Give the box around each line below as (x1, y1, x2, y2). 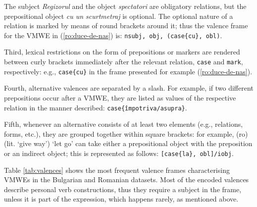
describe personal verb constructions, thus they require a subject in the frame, (4, 184, 242, 194)
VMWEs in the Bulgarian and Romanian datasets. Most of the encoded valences (4, 174, 249, 185)
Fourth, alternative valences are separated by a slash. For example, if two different (4, 83, 254, 93)
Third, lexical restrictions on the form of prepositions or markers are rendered (4, 47, 240, 57)
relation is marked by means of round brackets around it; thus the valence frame (4, 20, 248, 31)
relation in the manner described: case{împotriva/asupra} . (4, 102, 187, 112)
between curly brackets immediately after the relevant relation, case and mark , (4, 56, 243, 67)
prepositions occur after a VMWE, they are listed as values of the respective (4, 92, 236, 103)
